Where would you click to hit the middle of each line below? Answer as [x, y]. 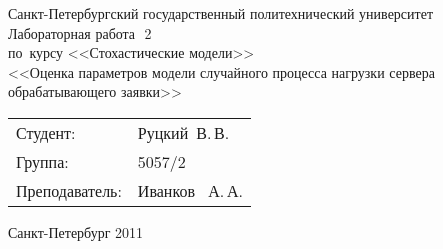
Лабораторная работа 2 [80, 32]
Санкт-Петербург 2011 [76, 231]
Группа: [42, 161]
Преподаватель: [69, 190]
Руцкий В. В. [183, 132]
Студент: [46, 132]
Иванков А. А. [190, 190]
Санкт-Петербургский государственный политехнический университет [221, 13]
